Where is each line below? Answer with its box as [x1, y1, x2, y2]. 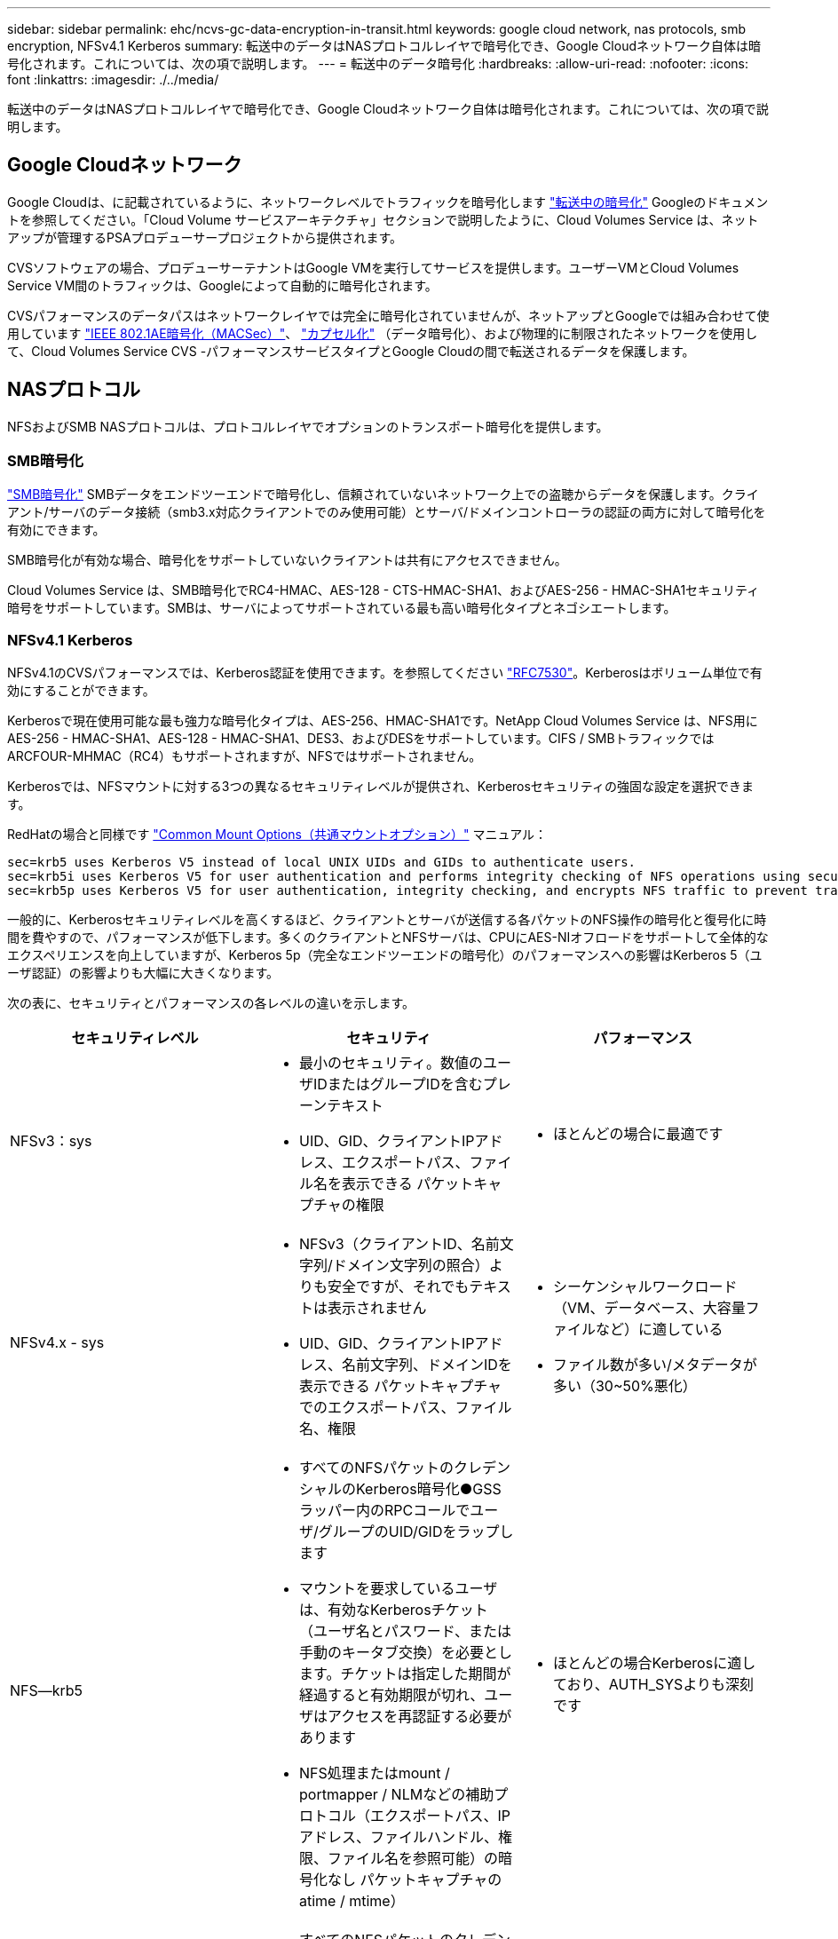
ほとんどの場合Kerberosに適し [552, 1654, 756, 1673]
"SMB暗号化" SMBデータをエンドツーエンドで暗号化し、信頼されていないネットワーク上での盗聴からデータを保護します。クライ [7, 487, 759, 503]
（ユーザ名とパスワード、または [298, 1622, 512, 1641]
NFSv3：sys [10, 1132, 92, 1151]
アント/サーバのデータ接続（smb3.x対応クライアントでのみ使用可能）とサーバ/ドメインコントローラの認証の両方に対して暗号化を [7, 504, 766, 520]
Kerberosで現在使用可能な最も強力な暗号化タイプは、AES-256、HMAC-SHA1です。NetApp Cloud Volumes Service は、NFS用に [7, 713, 758, 729]
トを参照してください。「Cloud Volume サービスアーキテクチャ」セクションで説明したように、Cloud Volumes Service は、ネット [7, 211, 759, 227]
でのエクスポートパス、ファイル [298, 1398, 512, 1417]
